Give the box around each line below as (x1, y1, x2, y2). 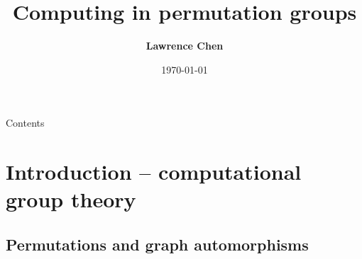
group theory (6, 185, 136, 214)
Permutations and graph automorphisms (6, 233, 309, 255)
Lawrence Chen (146, 38, 224, 53)
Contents (6, 115, 45, 130)
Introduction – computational (6, 157, 302, 186)
